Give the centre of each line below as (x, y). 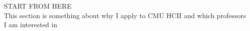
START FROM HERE (38, 6)
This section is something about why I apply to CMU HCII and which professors (125, 15)
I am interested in (31, 25)
